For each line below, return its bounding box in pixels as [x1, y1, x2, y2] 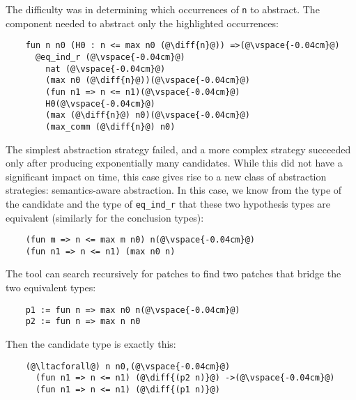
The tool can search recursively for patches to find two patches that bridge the [6, 266, 341, 281]
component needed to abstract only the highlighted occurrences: [6, 15, 279, 30]
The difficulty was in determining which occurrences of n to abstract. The [6, 2, 320, 16]
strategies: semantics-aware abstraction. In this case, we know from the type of [6, 183, 342, 197]
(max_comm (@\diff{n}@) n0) [45, 121, 176, 132]
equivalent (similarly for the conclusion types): [6, 210, 204, 224]
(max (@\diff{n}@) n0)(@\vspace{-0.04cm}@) [45, 110, 250, 121]
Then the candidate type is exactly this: [6, 336, 176, 351]
